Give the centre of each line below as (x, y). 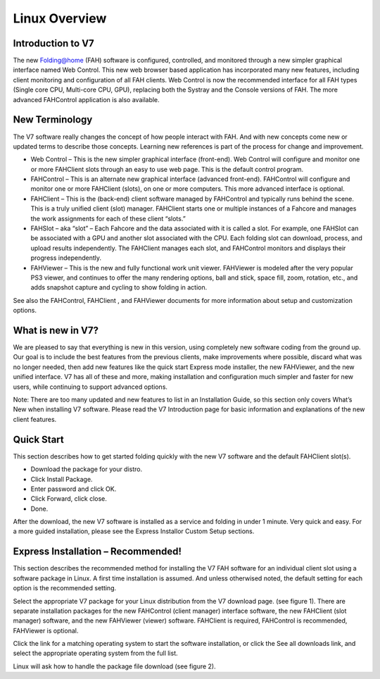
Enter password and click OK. (74, 489)
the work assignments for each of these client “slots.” (108, 218)
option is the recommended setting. (65, 588)
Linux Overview (60, 18)
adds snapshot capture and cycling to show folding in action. (119, 287)
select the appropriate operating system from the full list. (96, 653)
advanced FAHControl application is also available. (86, 99)
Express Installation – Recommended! (97, 552)
